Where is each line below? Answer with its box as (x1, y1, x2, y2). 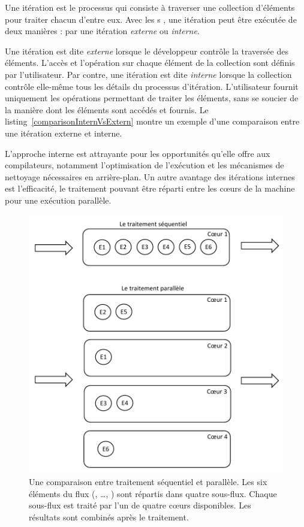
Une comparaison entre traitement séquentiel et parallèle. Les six (29, 475, 267, 487)
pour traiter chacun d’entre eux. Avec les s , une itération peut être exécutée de (5, 13, 297, 25)
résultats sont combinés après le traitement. (29, 510, 189, 523)
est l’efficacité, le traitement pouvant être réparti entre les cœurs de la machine (5, 182, 295, 195)
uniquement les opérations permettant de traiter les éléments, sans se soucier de (5, 92, 299, 104)
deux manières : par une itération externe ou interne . (5, 25, 200, 37)
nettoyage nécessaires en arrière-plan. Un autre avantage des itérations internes (5, 170, 295, 183)
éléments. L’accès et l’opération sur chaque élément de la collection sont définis (5, 56, 295, 69)
